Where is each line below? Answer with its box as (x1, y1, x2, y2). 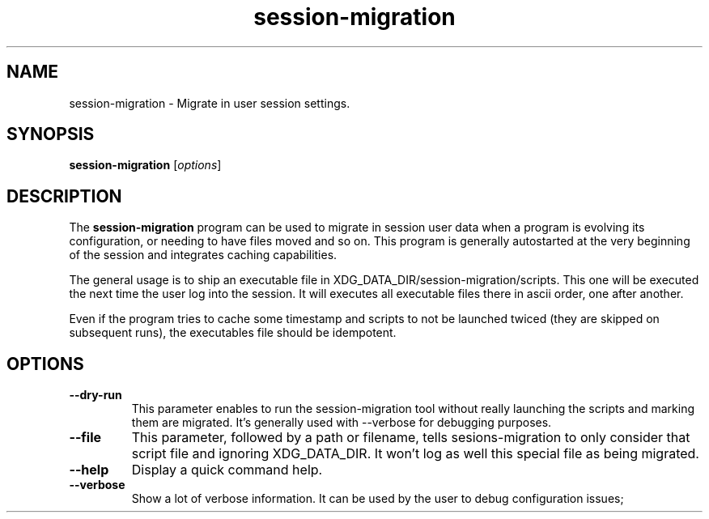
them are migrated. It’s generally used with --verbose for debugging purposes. (131, 415, 552, 430)
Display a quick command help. (131, 462, 323, 479)
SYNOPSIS (6, 124, 95, 145)
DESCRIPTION (6, 185, 122, 206)
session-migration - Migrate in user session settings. (69, 96, 350, 110)
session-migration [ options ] (69, 158, 222, 172)
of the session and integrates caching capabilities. (69, 248, 338, 262)
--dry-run (69, 388, 122, 402)
